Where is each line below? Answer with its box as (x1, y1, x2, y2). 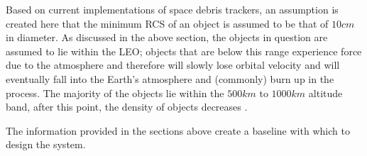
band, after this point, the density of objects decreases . (6, 99, 248, 114)
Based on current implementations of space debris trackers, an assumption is (6, 2, 339, 16)
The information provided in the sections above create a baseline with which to (6, 123, 350, 138)
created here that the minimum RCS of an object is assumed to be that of (6, 16, 329, 30)
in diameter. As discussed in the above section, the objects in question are (6, 30, 328, 45)
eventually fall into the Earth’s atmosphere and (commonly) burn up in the (6, 71, 334, 86)
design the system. (6, 137, 86, 152)
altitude (308, 85, 343, 100)
